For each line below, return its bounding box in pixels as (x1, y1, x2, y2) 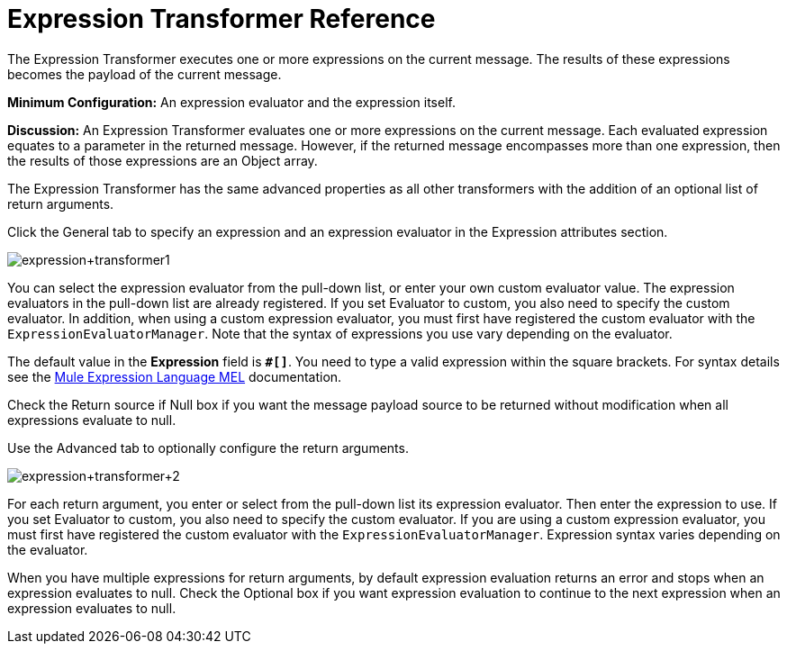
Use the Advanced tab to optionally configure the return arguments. (7, 439, 409, 456)
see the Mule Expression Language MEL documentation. (7, 368, 342, 384)
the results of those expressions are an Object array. (7, 152, 318, 168)
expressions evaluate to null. (7, 411, 176, 428)
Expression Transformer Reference (7, 4, 436, 34)
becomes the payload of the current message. (7, 66, 282, 82)
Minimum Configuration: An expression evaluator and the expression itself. (7, 94, 456, 110)
